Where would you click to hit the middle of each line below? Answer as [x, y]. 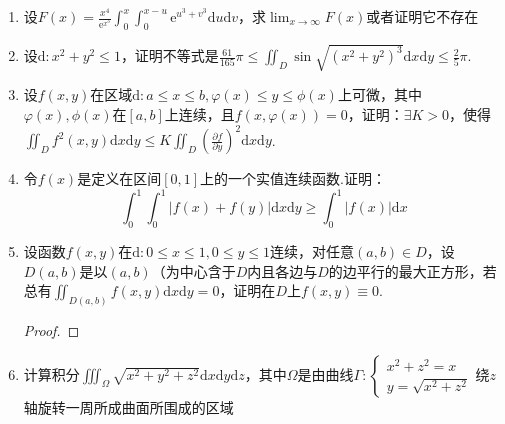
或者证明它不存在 [422, 16]
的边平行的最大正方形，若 [412, 270]
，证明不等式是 [169, 55]
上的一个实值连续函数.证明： [293, 178]
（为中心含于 [193, 270]
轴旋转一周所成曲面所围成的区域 [128, 406]
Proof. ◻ [51, 329]
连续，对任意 [312, 250]
